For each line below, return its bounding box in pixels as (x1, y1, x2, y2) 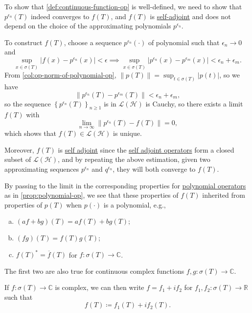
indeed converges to (30, 11, 90, 21)
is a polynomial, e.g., (103, 199, 166, 209)
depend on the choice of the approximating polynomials (4, 21, 171, 31)
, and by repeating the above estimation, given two (58, 154, 210, 164)
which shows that (4, 128, 56, 138)
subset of (4, 154, 31, 164)
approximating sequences (4, 164, 79, 174)
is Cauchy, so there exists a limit (145, 98, 243, 108)
